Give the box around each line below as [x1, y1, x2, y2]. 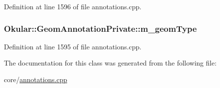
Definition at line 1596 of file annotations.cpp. [4, 1, 142, 11]
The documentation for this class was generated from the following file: [4, 58, 217, 68]
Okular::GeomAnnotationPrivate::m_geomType [4, 22, 197, 34]
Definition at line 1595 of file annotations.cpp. [4, 41, 142, 51]
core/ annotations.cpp [4, 74, 67, 84]
